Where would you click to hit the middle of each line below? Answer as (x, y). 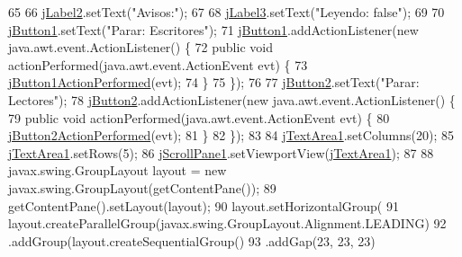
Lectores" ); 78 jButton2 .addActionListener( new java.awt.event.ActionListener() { (232, 99)
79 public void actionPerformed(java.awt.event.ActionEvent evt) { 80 (199, 117)
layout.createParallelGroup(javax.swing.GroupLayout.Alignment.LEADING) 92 (227, 223)
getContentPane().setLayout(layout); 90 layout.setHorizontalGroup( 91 (204, 205)
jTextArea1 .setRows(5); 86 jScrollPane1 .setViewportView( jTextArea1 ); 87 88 (221, 152)
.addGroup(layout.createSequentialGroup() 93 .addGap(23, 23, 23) (192, 240)
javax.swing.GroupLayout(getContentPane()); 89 (142, 187)
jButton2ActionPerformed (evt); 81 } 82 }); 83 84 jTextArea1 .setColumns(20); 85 (231, 135)
